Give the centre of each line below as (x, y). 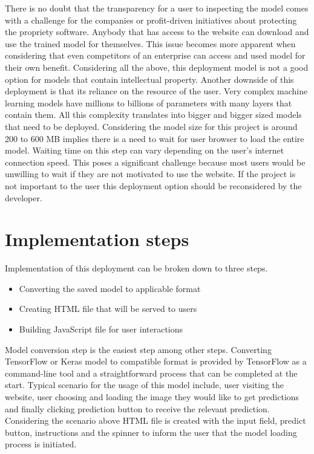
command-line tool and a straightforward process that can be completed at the (151, 373)
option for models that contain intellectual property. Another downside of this (149, 79)
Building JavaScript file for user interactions (101, 329)
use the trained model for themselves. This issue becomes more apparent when (150, 43)
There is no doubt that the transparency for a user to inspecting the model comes (157, 8)
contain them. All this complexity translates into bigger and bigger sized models (153, 115)
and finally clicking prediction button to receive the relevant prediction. (137, 408)
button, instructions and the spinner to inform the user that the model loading (151, 432)
